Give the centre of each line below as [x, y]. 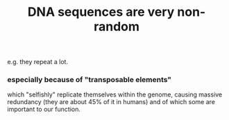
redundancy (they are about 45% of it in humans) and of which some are [111, 102]
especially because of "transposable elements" [90, 80]
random [117, 27]
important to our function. [44, 109]
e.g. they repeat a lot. [37, 62]
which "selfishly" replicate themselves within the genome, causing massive [115, 94]
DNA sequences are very [101, 12]
